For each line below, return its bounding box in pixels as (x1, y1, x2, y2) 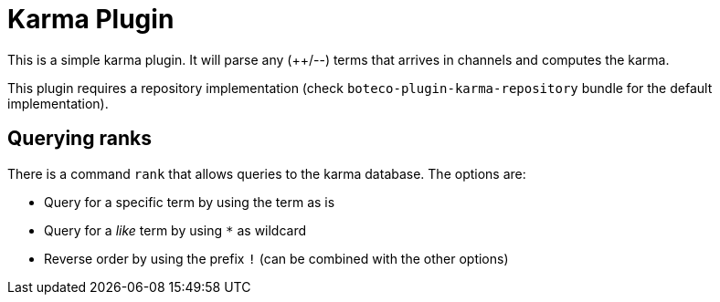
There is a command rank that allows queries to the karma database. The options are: (7, 165, 526, 182)
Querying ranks (7, 127, 152, 151)
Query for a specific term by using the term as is (44, 193, 335, 210)
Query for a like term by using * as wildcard (44, 222, 307, 238)
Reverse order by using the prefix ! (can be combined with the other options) (44, 250, 509, 266)
